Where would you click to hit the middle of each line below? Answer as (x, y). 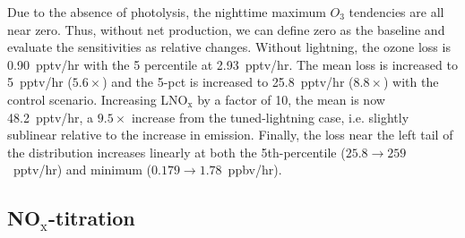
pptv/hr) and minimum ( (82, 170)
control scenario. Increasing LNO (98, 99)
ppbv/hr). (255, 170)
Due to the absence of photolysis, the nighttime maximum (167, 12)
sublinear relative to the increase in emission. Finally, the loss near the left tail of (230, 135)
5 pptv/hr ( (40, 82)
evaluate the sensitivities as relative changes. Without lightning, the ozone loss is (229, 47)
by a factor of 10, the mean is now (291, 99)
